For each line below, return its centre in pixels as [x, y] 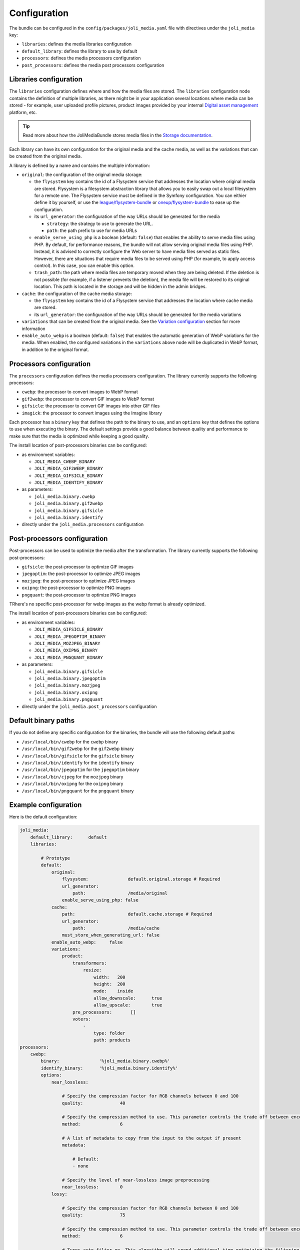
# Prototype [55, 858]
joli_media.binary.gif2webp [69, 503]
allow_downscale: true [128, 998]
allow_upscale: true [128, 1005]
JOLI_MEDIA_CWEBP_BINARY [64, 461]
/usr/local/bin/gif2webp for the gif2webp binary [78, 749]
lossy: [59, 1194]
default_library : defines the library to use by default [79, 51]
